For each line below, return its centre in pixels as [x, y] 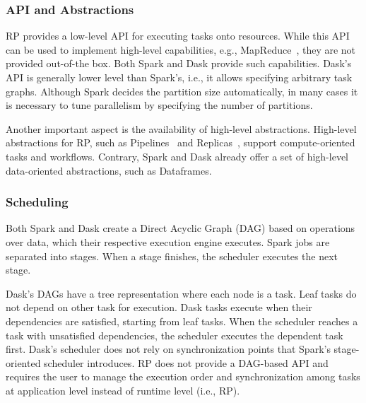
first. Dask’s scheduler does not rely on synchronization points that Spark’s [168, 349]
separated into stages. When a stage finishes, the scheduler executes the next [172, 256]
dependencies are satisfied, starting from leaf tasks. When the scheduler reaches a [182, 321]
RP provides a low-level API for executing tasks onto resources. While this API [178, 36]
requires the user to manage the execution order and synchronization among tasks [183, 376]
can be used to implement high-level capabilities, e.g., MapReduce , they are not [181, 49]
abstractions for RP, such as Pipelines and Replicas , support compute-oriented [181, 142]
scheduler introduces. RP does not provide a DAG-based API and [186, 362]
